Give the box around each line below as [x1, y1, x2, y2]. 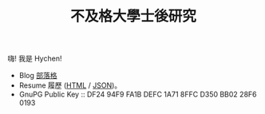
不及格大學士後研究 [69, 7, 196, 26]
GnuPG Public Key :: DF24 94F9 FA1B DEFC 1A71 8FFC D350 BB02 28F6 [18, 89, 257, 100]
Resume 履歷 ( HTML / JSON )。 [18, 81, 122, 90]
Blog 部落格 [18, 71, 57, 81]
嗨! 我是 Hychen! [7, 53, 62, 64]
